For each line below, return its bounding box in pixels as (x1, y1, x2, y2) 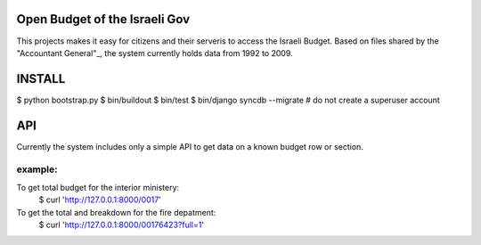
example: (16, 163, 58, 176)
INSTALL (16, 71, 66, 86)
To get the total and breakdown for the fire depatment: (16, 207, 216, 217)
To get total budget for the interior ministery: (16, 182, 180, 192)
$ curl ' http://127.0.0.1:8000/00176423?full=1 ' (38, 219, 205, 231)
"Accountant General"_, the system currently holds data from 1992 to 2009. (16, 47, 293, 58)
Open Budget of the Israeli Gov (16, 12, 191, 27)
